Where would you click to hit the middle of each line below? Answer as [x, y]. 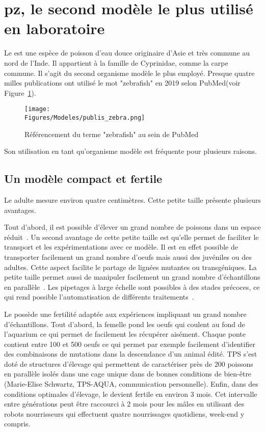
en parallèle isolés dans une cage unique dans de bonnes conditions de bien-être [128, 374]
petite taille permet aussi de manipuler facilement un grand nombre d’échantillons [132, 277]
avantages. [20, 210]
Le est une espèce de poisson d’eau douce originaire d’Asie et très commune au [127, 53]
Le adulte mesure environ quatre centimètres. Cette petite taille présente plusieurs [132, 199]
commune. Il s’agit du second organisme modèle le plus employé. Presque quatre [129, 73]
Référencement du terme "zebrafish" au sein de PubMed [112, 134]
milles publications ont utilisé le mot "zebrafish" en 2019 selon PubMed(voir [122, 83]
